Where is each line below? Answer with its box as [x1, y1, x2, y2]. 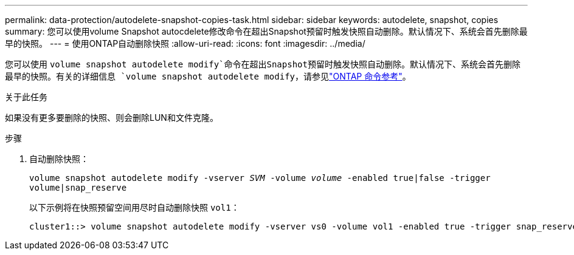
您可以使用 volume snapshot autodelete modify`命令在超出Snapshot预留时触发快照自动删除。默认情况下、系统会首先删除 [5, 59, 520, 69]
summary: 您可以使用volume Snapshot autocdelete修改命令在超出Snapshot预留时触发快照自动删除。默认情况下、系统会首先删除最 [5, 26, 528, 36]
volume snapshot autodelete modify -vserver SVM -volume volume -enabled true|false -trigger [29, 173, 491, 183]
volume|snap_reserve [29, 183, 127, 192]
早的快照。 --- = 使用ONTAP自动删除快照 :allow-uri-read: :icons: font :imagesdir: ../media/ [5, 38, 365, 49]
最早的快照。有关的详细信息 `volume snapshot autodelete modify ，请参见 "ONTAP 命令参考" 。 [5, 71, 411, 81]
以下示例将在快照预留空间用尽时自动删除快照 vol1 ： [29, 202, 240, 212]
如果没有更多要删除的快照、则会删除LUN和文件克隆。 [5, 112, 218, 123]
